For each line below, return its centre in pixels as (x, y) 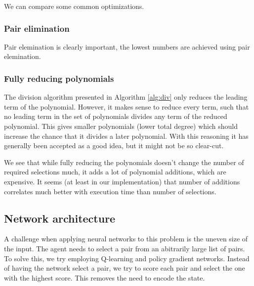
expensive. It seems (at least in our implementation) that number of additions (122, 181)
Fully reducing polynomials (59, 78)
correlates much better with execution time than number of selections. (110, 191)
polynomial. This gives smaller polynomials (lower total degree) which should (121, 126)
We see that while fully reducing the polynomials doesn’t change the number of (124, 162)
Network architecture (60, 218)
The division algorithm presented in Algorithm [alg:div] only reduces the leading (126, 97)
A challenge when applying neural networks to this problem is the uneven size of (126, 239)
